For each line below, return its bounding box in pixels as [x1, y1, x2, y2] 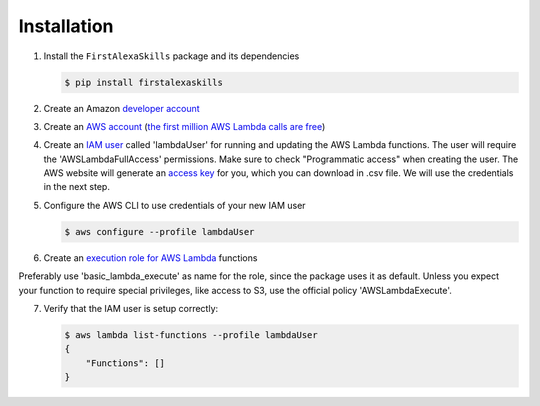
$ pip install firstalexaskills [64, 76, 224, 88]
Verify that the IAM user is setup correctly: [43, 303, 219, 314]
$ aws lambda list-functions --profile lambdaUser [64, 329, 319, 340]
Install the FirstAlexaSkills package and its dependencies [43, 50, 300, 62]
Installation [18, 15, 114, 37]
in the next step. [43, 181, 110, 193]
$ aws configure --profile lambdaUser [64, 226, 255, 237]
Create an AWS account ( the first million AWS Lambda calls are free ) [43, 120, 326, 132]
